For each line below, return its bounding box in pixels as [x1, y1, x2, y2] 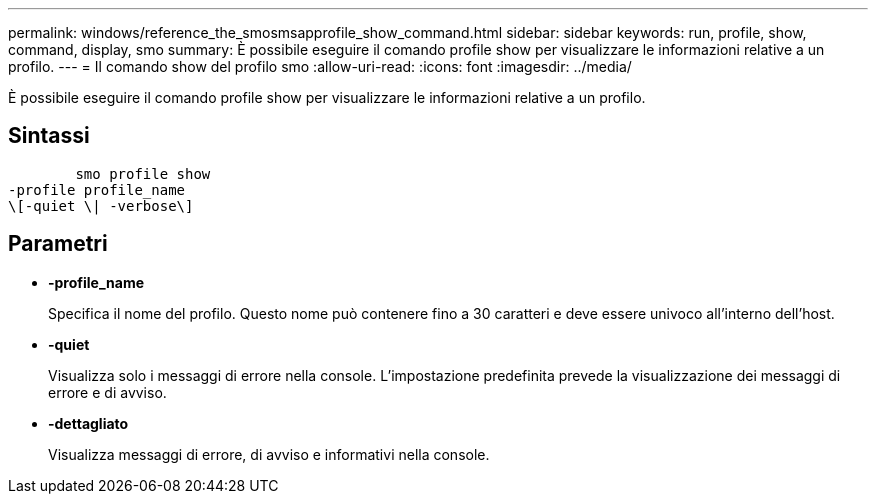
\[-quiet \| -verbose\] [8, 197, 194, 214]
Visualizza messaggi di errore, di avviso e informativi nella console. [48, 445, 490, 463]
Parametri [8, 231, 108, 257]
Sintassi [8, 123, 90, 149]
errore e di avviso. [48, 383, 167, 401]
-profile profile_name [8, 181, 186, 198]
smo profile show [75, 165, 211, 182]
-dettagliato [48, 414, 129, 432]
